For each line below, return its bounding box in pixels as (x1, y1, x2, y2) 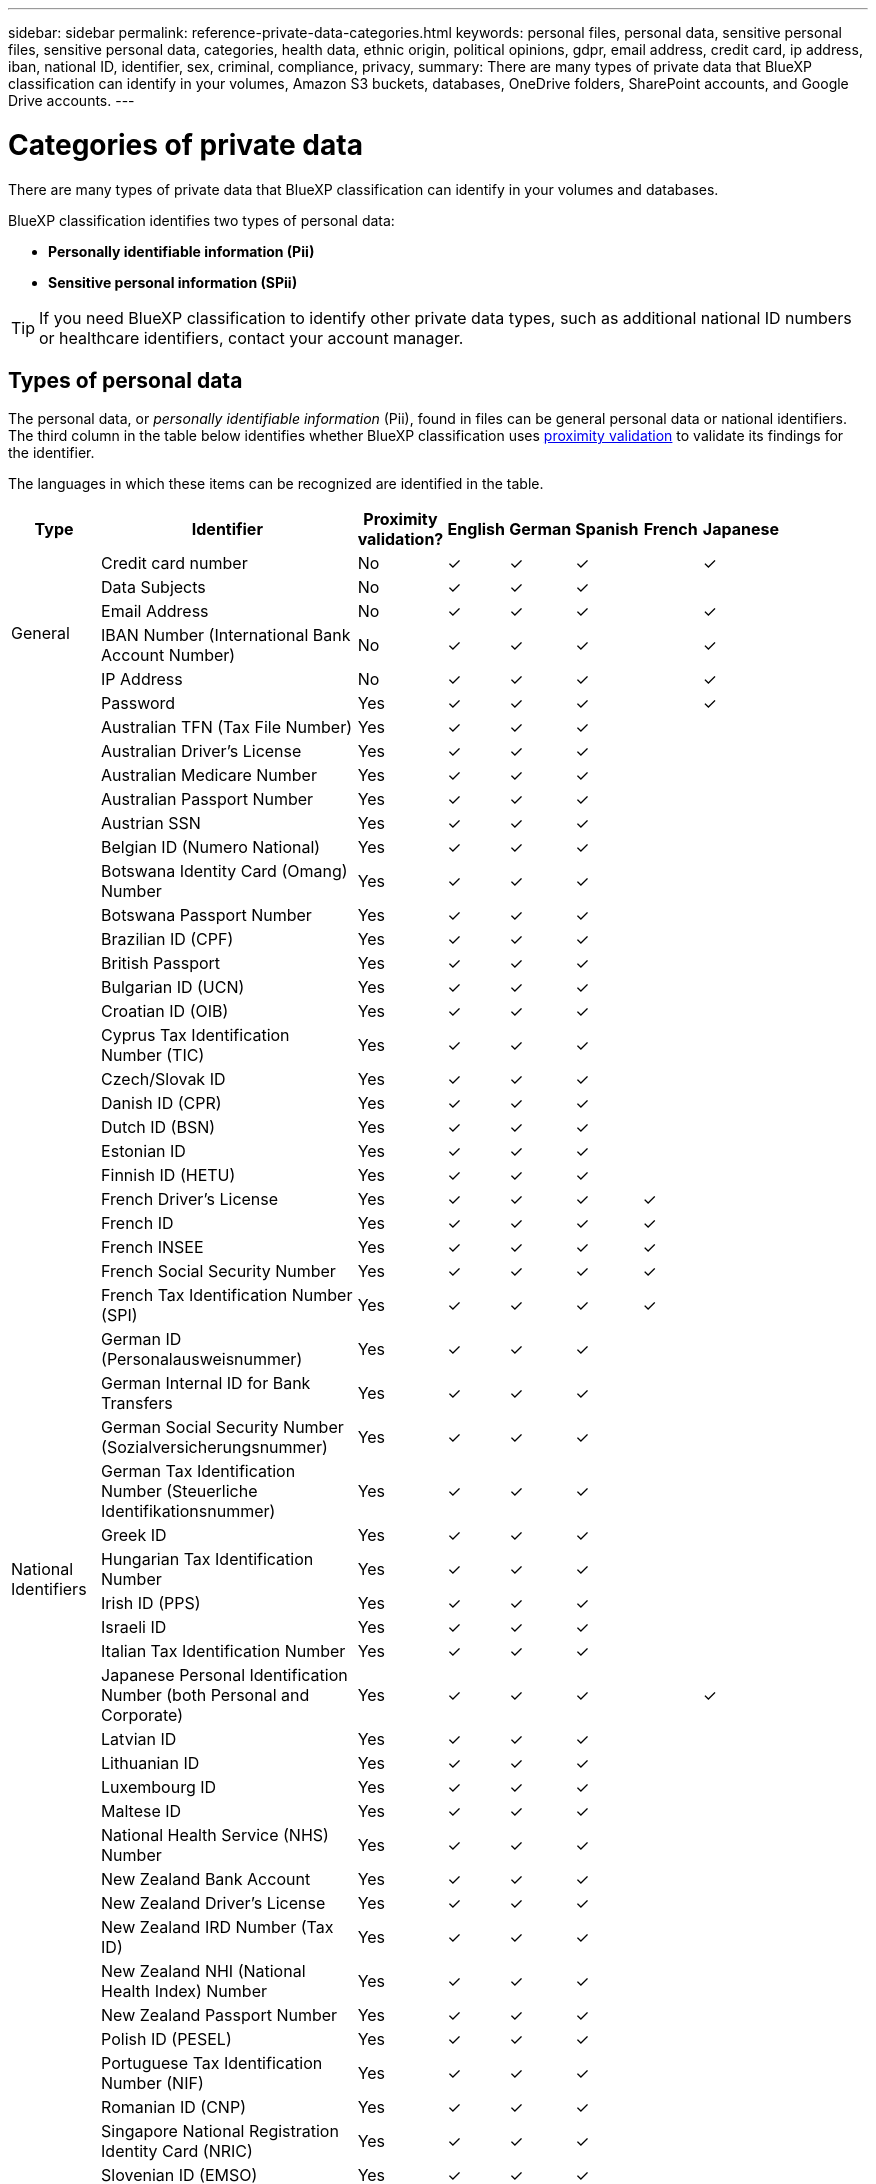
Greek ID (101, 1525, 167, 1546)
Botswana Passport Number (101, 905, 312, 926)
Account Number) (101, 645, 236, 666)
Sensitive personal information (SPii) (48, 273, 298, 291)
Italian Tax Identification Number (101, 1641, 346, 1662)
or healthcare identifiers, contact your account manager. (39, 327, 464, 348)
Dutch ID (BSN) (101, 1117, 216, 1138)
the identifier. (8, 444, 95, 462)
